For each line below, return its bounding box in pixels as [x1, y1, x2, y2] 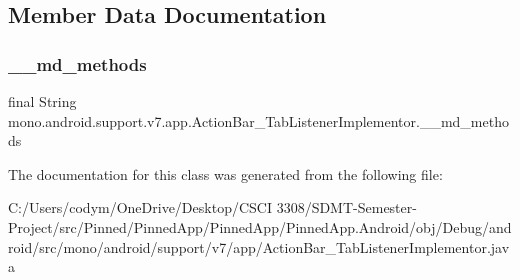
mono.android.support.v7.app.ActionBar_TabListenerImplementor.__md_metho [8, 110, 509, 131]
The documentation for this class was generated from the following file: [8, 163, 443, 184]
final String [8, 91, 77, 111]
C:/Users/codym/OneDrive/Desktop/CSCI [8, 197, 272, 218]
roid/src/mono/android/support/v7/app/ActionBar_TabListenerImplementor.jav [8, 236, 510, 257]
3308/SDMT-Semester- [276, 197, 417, 218]
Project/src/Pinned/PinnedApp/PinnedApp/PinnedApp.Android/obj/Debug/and [8, 216, 512, 237]
